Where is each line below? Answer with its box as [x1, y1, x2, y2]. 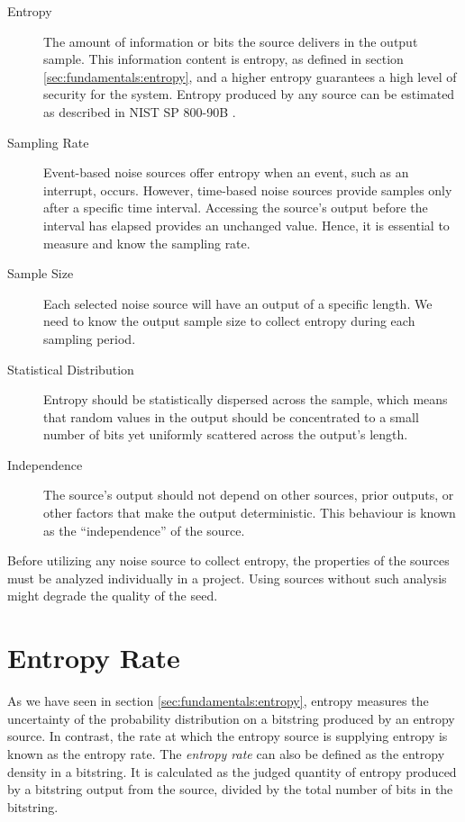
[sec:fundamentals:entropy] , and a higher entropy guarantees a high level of [43, 67, 457, 86]
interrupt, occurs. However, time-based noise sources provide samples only [43, 180, 452, 199]
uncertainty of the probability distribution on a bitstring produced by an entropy [7, 709, 455, 727]
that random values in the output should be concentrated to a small [43, 407, 419, 426]
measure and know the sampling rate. [43, 233, 251, 252]
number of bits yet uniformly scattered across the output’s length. [43, 425, 408, 444]
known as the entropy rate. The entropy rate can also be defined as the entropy [7, 744, 445, 763]
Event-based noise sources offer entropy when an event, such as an [43, 163, 409, 182]
